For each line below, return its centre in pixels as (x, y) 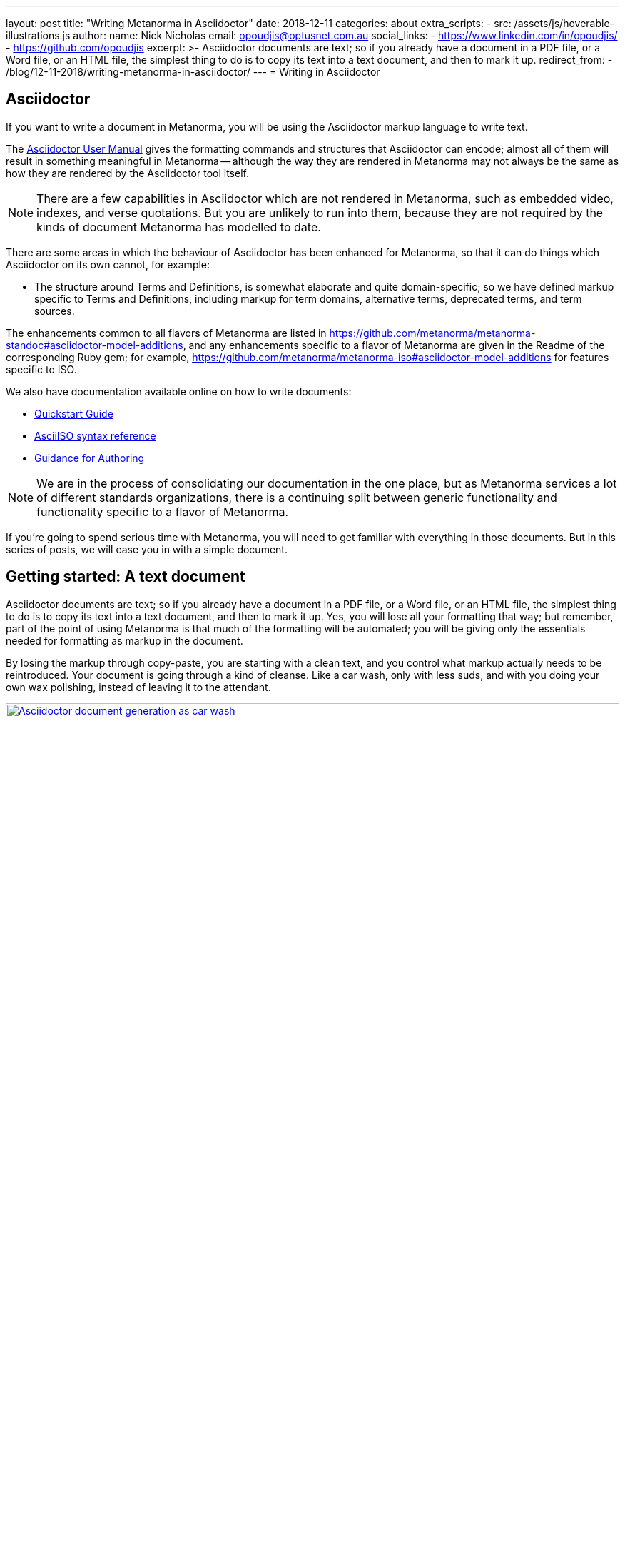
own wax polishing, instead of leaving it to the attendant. (138, 687)
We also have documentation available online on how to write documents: (179, 391)
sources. (55, 311)
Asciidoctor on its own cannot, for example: (108, 264)
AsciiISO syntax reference (95, 435)
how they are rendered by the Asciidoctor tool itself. (127, 173)
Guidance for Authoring (90, 458)
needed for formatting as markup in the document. (125, 640)
